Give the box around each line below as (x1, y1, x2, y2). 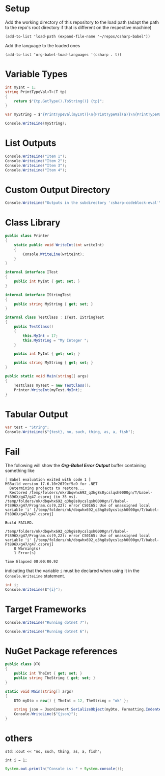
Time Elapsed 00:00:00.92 (5, 559, 58, 564)
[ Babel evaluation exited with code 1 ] (5, 477, 91, 482)
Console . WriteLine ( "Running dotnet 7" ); (5, 620, 89, 625)
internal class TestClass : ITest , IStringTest (5, 315, 105, 320)
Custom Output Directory (5, 184, 110, 195)
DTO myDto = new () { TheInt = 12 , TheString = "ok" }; (14, 698, 129, 703)
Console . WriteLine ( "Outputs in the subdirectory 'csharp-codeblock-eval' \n (5, 201, 164, 205)
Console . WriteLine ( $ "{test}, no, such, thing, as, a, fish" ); (5, 430, 135, 435)
